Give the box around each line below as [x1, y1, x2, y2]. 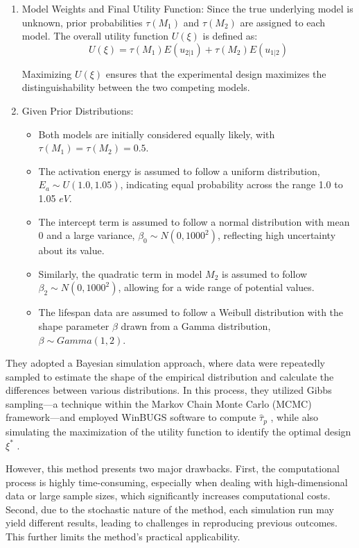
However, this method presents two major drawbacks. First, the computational [6, 461, 340, 476]
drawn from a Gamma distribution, [121, 318, 271, 333]
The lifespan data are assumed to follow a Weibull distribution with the [38, 305, 344, 319]
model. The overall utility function [21, 28, 169, 43]
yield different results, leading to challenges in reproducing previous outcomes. [6, 515, 338, 530]
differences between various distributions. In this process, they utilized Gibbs [6, 383, 332, 397]
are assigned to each [240, 15, 326, 29]
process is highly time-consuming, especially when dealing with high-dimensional [6, 474, 348, 489]
